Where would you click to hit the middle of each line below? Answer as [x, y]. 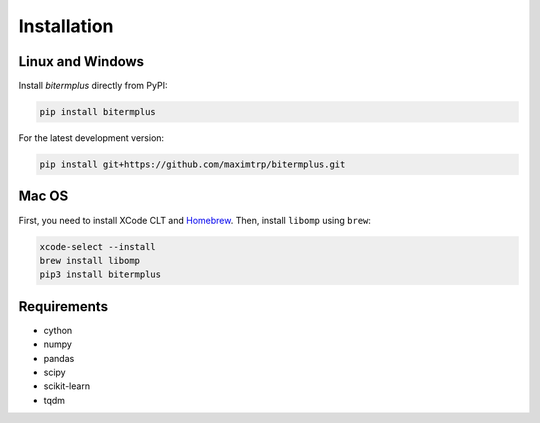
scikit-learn [66, 386]
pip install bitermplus [98, 112]
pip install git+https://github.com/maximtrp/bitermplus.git [192, 164]
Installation [66, 26]
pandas [59, 358]
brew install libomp [89, 260]
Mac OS [43, 196]
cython [58, 330]
